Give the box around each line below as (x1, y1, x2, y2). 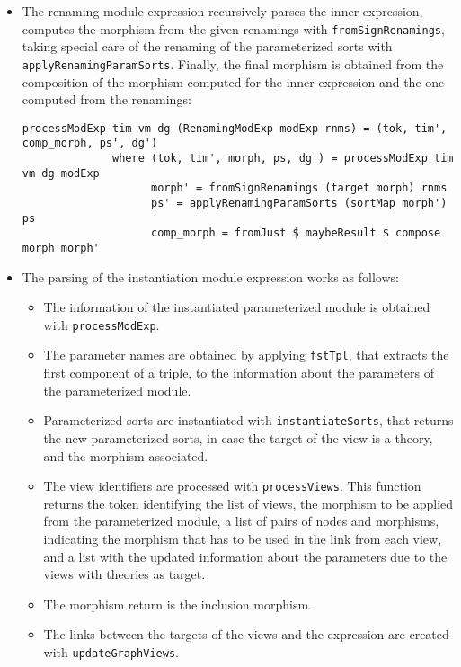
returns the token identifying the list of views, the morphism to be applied (43, 494, 454, 512)
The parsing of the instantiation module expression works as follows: (22, 267, 399, 286)
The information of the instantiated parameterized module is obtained (43, 298, 430, 316)
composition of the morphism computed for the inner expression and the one (22, 72, 445, 91)
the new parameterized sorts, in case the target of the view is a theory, (43, 428, 433, 447)
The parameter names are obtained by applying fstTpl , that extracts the (43, 345, 449, 364)
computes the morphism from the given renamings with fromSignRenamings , (22, 19, 445, 38)
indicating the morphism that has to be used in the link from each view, (43, 529, 442, 547)
